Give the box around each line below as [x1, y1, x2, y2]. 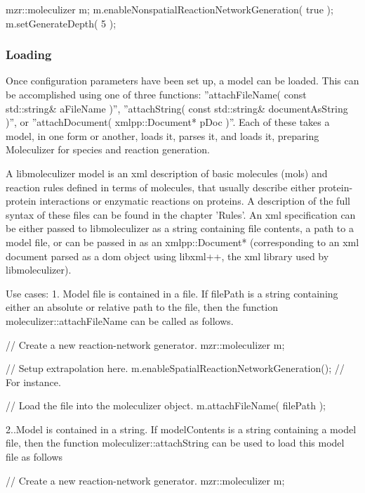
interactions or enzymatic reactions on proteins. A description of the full [39, 193, 350, 208]
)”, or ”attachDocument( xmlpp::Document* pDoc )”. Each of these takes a [6, 115, 330, 129]
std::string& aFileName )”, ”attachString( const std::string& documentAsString [6, 101, 348, 115]
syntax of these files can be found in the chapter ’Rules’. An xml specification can [6, 207, 356, 222]
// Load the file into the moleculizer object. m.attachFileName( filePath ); [6, 398, 326, 413]
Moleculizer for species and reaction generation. [6, 142, 210, 157]
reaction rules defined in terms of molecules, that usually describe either [6, 179, 316, 194]
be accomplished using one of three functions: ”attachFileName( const [6, 87, 307, 101]
